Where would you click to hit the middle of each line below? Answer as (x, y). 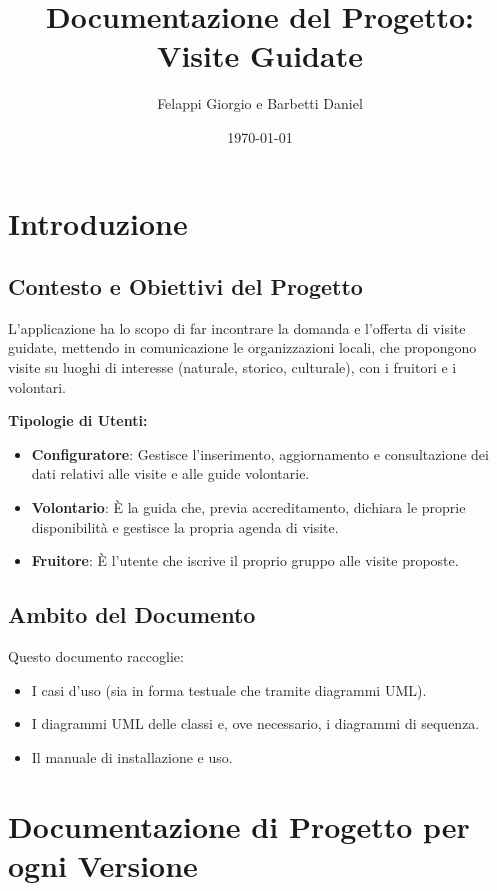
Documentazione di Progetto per (239, 825)
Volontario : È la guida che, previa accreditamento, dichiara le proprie (248, 507)
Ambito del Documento (132, 614)
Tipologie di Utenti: (78, 420)
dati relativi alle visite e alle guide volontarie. (170, 473)
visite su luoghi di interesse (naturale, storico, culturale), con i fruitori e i (232, 367)
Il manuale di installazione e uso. (132, 756)
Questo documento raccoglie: (96, 656)
